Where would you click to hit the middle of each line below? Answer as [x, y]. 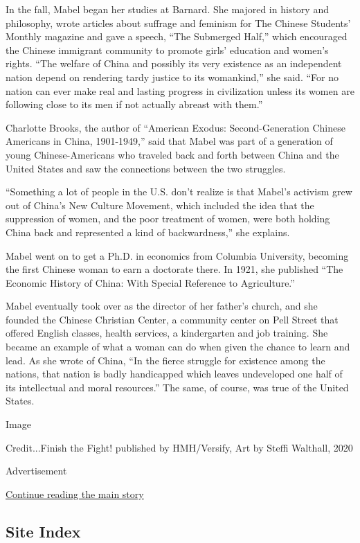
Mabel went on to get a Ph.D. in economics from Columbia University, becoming [177, 255]
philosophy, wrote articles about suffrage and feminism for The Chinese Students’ [178, 23]
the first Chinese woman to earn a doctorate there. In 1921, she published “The [174, 269]
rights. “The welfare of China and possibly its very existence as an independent [174, 63]
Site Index [43, 531]
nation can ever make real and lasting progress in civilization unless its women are [180, 90]
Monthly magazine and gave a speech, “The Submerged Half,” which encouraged [177, 36]
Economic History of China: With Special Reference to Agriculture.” [150, 282]
